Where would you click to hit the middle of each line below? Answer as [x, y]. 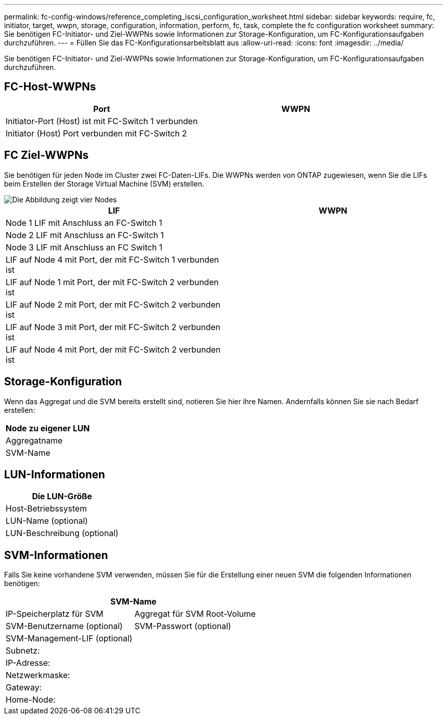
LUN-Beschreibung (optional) [62, 533]
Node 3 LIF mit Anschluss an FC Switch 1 [84, 247]
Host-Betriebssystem [46, 509]
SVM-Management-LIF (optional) [69, 639]
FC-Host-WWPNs [50, 87]
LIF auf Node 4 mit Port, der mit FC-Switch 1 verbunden [112, 259]
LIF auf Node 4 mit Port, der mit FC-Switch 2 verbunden [113, 349]
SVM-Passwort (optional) [183, 626]
